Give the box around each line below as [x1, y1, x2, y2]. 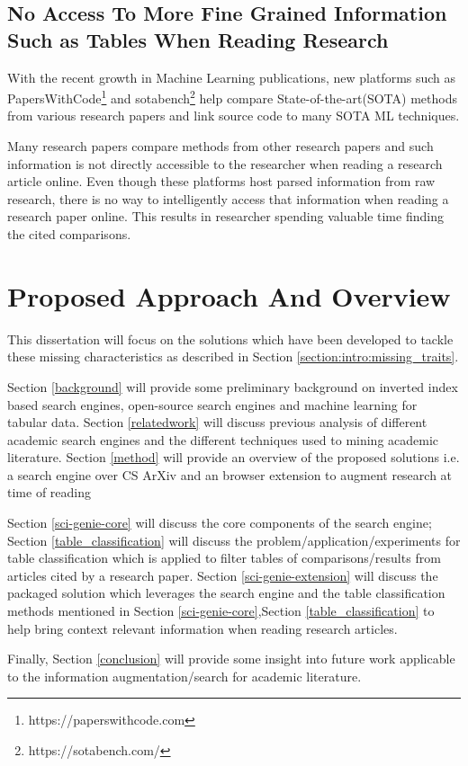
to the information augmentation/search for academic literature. [7, 666, 362, 685]
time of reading [7, 483, 91, 502]
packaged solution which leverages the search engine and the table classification [7, 583, 445, 602]
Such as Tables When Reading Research [7, 25, 389, 53]
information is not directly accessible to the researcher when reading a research [7, 154, 443, 173]
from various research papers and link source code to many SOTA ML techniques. [7, 106, 460, 125]
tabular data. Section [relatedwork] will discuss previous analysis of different [7, 413, 427, 432]
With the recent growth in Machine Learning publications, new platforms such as [7, 67, 456, 86]
